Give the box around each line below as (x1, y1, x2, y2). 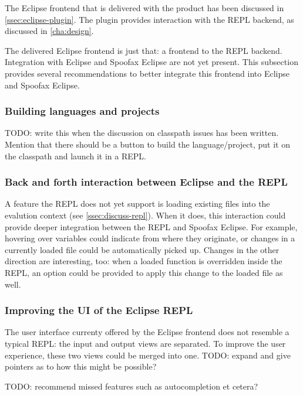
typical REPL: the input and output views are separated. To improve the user (5, 337, 286, 349)
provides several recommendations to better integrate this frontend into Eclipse (5, 67, 289, 79)
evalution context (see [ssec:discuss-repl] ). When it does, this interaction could (5, 209, 286, 221)
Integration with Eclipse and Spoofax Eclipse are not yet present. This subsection (5, 56, 298, 68)
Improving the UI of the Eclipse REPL (5, 303, 193, 318)
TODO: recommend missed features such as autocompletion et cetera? (5, 380, 258, 392)
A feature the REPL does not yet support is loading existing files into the (5, 197, 270, 210)
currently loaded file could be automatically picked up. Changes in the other (5, 243, 280, 255)
